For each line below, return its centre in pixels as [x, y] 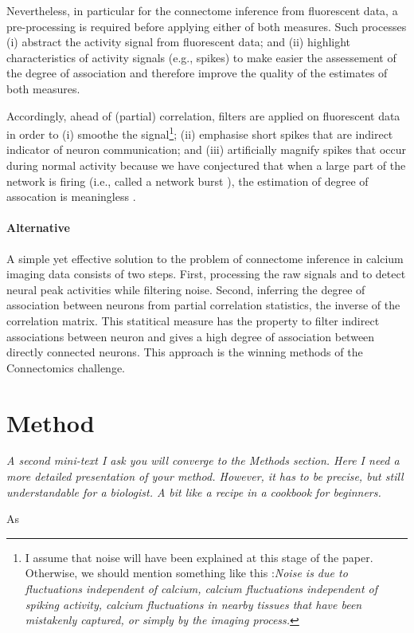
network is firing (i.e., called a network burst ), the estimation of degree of [187, 181]
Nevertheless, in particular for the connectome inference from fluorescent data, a [202, 10]
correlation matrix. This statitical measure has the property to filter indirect [193, 320]
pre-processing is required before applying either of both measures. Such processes [207, 26]
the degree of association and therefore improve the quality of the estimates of [197, 73]
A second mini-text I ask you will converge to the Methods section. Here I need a [203, 460]
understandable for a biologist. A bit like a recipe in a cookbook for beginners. [194, 491]
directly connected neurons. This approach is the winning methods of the [185, 352]
